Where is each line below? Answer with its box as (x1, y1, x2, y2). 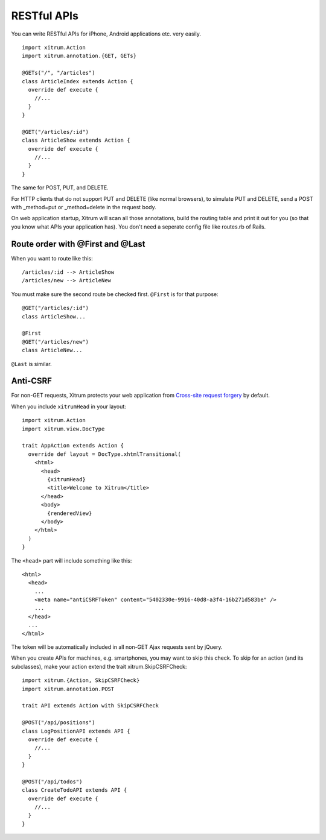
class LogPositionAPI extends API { (22, 727, 130, 734)
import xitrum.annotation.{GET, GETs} (22, 52, 137, 60)
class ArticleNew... (22, 347, 83, 354)
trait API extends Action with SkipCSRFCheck (22, 703, 159, 709)
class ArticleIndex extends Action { (22, 78, 134, 84)
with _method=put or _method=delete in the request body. (11, 203, 156, 210)
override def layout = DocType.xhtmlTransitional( (28, 450, 181, 458)
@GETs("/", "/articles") (22, 69, 95, 77)
